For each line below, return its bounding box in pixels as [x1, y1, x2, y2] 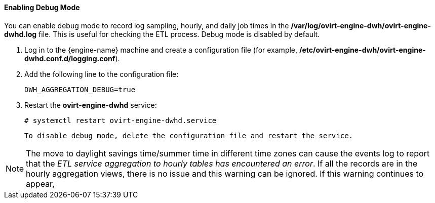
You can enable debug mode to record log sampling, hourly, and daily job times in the [4, 21, 289, 30]
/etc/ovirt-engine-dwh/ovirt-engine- [299, 45, 426, 54]
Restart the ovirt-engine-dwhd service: [24, 100, 157, 109]
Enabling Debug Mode [4, 3, 80, 12]
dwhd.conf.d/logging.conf [24, 54, 115, 63]
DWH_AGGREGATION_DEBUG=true [24, 85, 136, 94]
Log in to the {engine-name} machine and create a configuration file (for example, [24, 45, 298, 54]
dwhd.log [4, 29, 37, 38]
